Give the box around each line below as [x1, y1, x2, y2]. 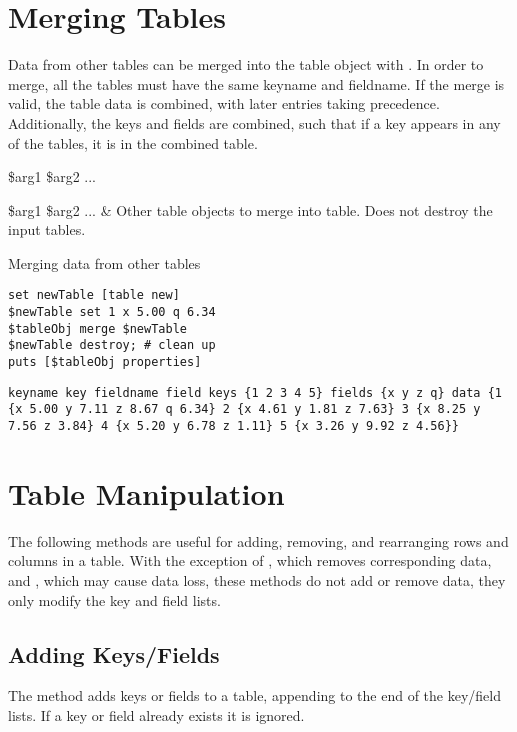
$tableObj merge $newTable [8, 321, 187, 336]
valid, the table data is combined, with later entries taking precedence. [8, 93, 440, 114]
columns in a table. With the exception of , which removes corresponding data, [8, 550, 492, 571]
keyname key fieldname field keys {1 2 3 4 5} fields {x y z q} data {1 [8, 385, 502, 400]
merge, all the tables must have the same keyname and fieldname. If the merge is [8, 73, 505, 94]
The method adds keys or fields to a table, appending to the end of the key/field [8, 685, 501, 706]
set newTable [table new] [8, 288, 180, 303]
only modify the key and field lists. [8, 589, 221, 610]
